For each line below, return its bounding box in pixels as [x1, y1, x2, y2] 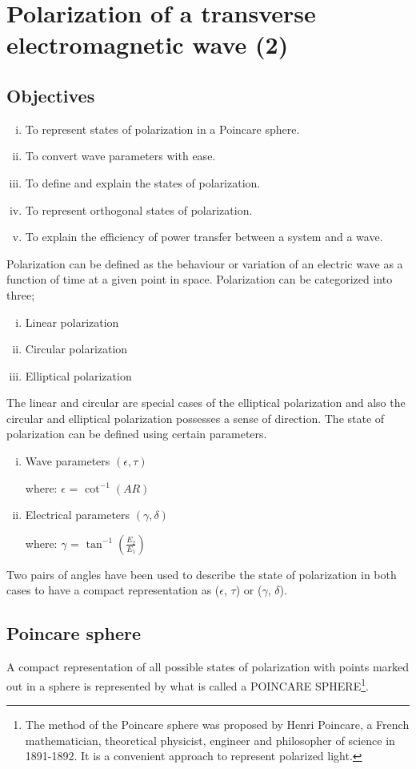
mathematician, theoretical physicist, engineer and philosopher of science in [25, 731, 395, 748]
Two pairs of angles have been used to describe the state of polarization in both [6, 566, 397, 582]
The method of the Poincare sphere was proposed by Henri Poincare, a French [25, 716, 410, 733]
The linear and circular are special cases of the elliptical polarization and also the [6, 394, 406, 411]
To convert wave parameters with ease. [25, 147, 216, 164]
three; [6, 286, 35, 303]
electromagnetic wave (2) [6, 28, 289, 61]
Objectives [6, 83, 95, 107]
